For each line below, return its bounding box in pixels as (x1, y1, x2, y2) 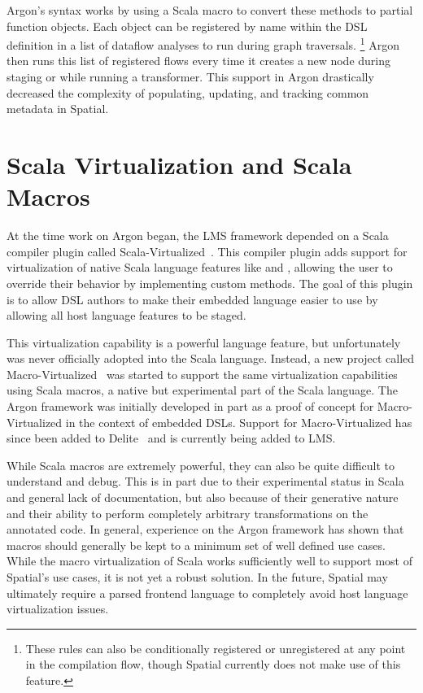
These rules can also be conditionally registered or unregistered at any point (25, 639, 406, 656)
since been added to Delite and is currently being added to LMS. (7, 429, 336, 447)
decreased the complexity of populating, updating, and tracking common (7, 84, 369, 101)
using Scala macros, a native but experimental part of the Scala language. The (7, 381, 398, 399)
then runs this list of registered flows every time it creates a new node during (7, 52, 390, 69)
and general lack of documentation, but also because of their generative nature (7, 489, 399, 506)
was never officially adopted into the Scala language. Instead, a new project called (7, 350, 415, 367)
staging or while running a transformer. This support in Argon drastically (7, 68, 374, 85)
